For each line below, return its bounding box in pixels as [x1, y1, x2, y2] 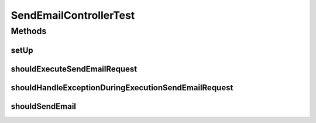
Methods [11, 26, 47, 36]
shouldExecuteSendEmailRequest [11, 64, 138, 74]
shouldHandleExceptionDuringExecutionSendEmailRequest [11, 83, 233, 93]
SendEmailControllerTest [11, 9, 135, 22]
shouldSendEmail [11, 101, 76, 111]
